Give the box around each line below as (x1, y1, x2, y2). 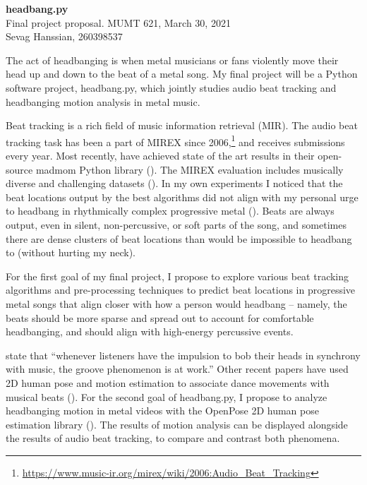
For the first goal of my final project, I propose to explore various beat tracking (6, 268, 349, 283)
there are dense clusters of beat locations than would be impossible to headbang (6, 231, 352, 246)
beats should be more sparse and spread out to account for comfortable (6, 310, 314, 325)
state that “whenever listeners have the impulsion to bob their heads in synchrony (6, 347, 361, 362)
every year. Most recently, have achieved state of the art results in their (6, 148, 315, 162)
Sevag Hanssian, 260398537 (6, 29, 123, 44)
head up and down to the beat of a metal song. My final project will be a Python (6, 66, 358, 81)
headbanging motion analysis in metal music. (6, 94, 200, 109)
